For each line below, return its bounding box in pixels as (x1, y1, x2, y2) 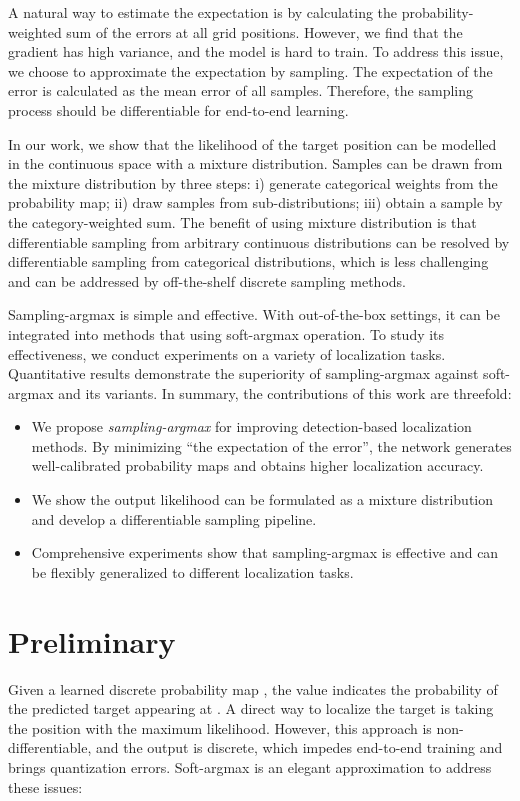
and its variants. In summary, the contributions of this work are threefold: (58, 382, 512, 403)
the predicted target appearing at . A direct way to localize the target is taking (8, 698, 494, 719)
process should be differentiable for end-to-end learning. (8, 99, 349, 120)
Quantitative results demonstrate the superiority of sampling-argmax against (8, 363, 479, 384)
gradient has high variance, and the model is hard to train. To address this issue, (8, 41, 504, 62)
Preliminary (8, 620, 176, 661)
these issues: (8, 776, 83, 797)
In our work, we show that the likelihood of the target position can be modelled (8, 133, 497, 154)
